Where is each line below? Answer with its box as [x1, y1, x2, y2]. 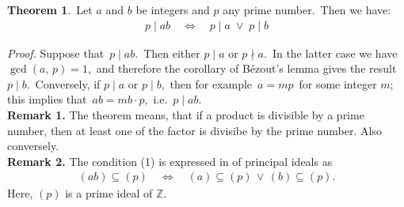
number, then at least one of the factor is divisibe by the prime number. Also [7, 122, 382, 138]
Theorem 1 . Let [7, 2, 93, 17]
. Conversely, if [26, 75, 101, 92]
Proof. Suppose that [7, 44, 105, 61]
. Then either [135, 44, 200, 61]
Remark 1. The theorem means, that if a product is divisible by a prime [7, 107, 364, 122]
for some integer [299, 75, 377, 92]
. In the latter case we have [264, 44, 398, 61]
